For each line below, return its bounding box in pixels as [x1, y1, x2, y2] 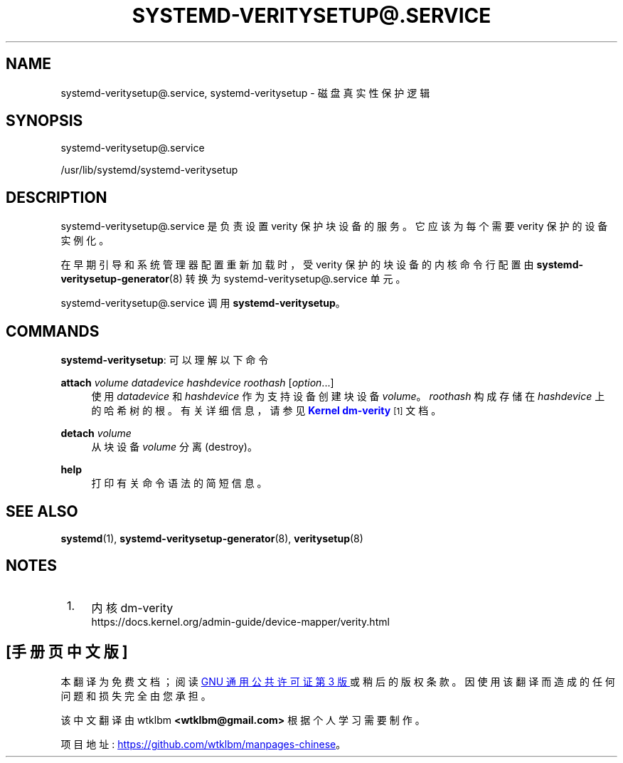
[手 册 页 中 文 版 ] [6, 643, 128, 661]
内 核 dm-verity [91, 600, 174, 615]
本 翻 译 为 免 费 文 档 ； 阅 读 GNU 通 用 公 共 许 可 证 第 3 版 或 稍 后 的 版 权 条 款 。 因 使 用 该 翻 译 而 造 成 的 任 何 [60, 675, 615, 688]
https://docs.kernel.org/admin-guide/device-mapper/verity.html [91, 615, 390, 628]
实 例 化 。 [60, 234, 110, 247]
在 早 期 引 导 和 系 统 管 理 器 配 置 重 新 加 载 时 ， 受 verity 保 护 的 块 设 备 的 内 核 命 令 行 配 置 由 [60, 258, 534, 271]
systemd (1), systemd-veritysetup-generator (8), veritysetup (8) [60, 532, 363, 544]
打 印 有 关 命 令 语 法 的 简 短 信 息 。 [91, 477, 267, 490]
